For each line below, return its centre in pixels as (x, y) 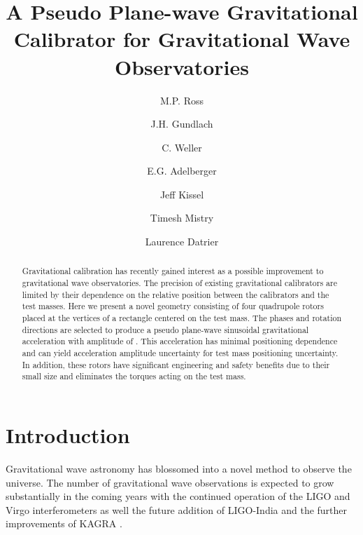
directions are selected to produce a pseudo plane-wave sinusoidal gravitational (165, 329)
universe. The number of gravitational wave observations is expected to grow (170, 482)
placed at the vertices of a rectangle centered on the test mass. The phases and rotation (182, 318)
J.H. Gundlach (182, 124)
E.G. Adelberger (182, 171)
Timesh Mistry (182, 218)
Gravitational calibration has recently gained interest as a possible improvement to (173, 271)
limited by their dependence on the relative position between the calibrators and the (176, 294)
